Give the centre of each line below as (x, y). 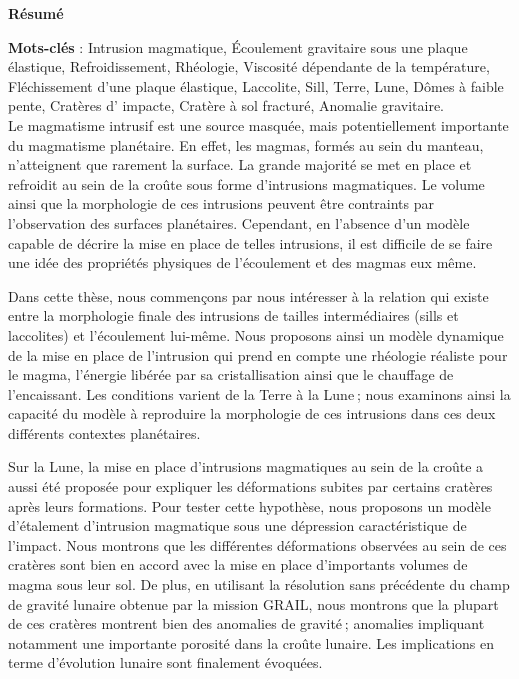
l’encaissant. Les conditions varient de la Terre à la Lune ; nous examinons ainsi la (259, 393)
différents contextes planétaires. (104, 432)
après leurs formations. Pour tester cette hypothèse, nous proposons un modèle (249, 505)
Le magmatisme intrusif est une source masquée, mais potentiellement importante (258, 124)
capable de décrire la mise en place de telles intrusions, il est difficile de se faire (250, 242)
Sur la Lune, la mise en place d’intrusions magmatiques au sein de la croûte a (246, 466)
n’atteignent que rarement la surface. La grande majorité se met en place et (240, 164)
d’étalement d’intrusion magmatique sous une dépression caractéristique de (237, 525)
